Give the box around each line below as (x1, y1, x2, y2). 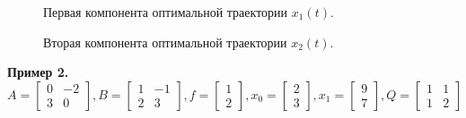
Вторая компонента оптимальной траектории (43, 32, 287, 51)
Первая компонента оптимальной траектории (43, 3, 288, 21)
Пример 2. (7, 63, 69, 81)
